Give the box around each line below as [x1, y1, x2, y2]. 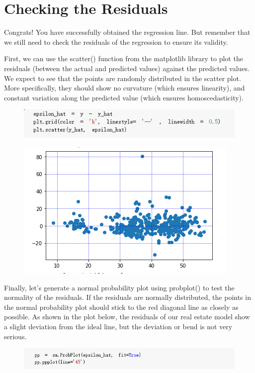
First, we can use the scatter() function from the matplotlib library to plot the [4, 53, 243, 64]
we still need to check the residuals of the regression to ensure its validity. [4, 36, 228, 47]
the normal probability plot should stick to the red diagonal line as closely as [4, 301, 239, 312]
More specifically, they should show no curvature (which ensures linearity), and [4, 83, 245, 93]
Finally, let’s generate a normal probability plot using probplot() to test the [4, 282, 235, 292]
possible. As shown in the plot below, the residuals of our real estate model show [4, 311, 250, 322]
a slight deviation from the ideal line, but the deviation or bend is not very [4, 321, 233, 332]
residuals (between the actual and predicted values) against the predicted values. [4, 63, 250, 73]
